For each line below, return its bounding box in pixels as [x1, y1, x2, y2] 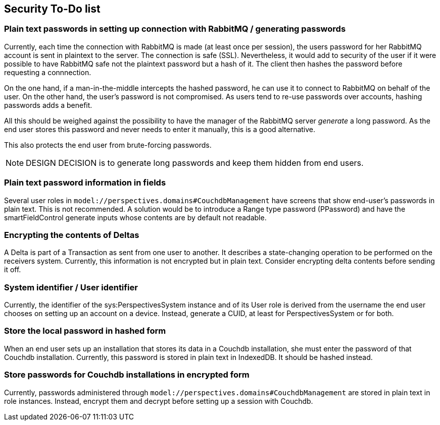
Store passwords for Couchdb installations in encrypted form [4, 370, 250, 380]
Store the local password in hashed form [4, 326, 166, 336]
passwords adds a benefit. [4, 100, 92, 109]
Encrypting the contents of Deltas [4, 229, 139, 240]
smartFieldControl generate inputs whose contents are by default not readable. [4, 213, 267, 222]
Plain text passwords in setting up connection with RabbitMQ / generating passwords [4, 24, 346, 34]
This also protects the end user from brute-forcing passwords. [4, 140, 212, 149]
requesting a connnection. [4, 68, 91, 77]
